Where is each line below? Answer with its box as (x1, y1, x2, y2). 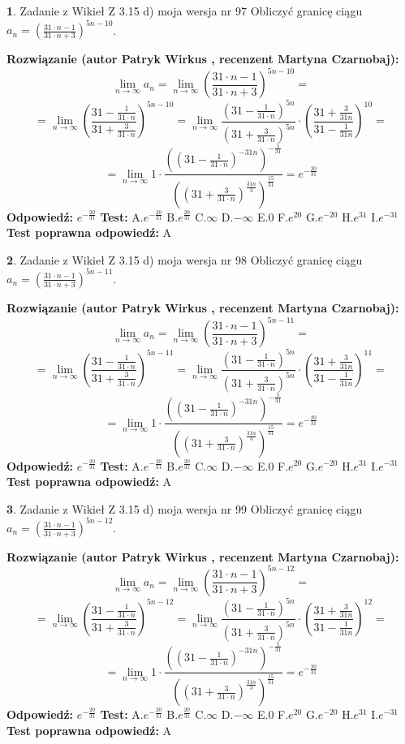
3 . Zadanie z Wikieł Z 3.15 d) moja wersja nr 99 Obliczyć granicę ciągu (6, 500, 363, 517)
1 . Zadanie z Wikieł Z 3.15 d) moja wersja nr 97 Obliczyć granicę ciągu (6, 2, 363, 19)
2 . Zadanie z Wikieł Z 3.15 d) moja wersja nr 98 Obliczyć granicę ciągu (6, 251, 363, 268)
